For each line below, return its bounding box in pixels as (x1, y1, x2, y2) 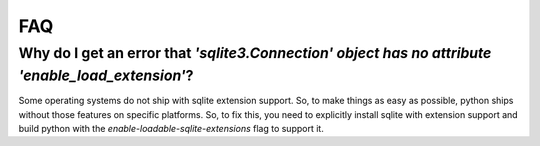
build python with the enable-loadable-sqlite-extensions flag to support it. (18, 123, 324, 135)
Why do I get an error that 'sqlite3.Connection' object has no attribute (18, 44, 492, 62)
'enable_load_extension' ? (18, 66, 194, 85)
